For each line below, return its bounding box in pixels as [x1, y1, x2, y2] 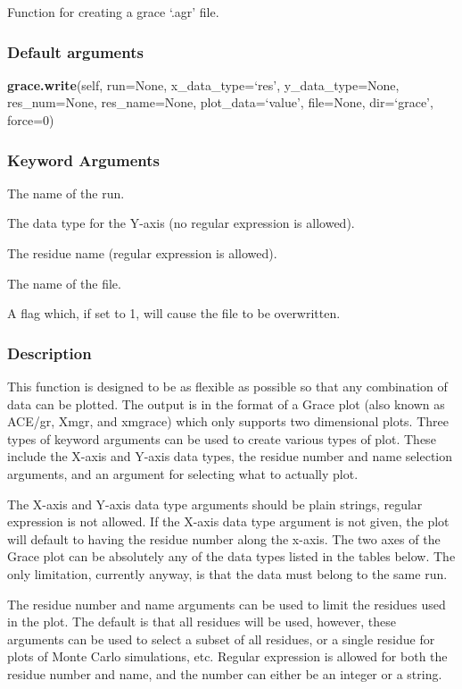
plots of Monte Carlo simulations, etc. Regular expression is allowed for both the [7, 647, 448, 666]
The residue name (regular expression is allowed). [7, 244, 277, 262]
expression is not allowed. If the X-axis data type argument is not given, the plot [7, 512, 450, 531]
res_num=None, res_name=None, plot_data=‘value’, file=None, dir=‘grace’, [7, 93, 433, 112]
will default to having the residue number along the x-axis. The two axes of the [7, 529, 441, 548]
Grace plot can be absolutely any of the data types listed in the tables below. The [7, 547, 456, 566]
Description [7, 341, 92, 364]
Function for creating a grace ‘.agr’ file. [7, 3, 219, 21]
